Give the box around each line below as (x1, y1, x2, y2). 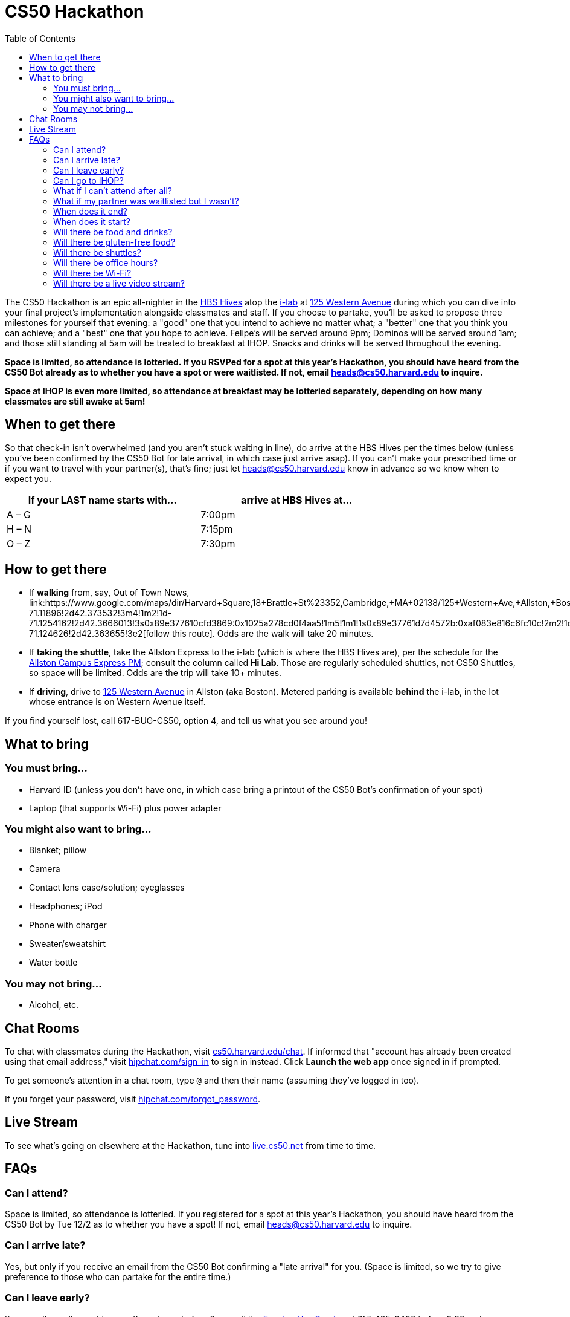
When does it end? (53, 206, 127, 216)
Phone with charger (29, 920, 107, 931)
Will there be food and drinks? (53, 226, 173, 237)
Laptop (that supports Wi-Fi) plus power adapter (29, 802, 222, 813)
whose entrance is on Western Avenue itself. (29, 697, 206, 707)
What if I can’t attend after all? (53, 185, 173, 196)
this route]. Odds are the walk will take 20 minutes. (172, 628, 374, 639)
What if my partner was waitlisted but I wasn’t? (53, 195, 239, 206)
